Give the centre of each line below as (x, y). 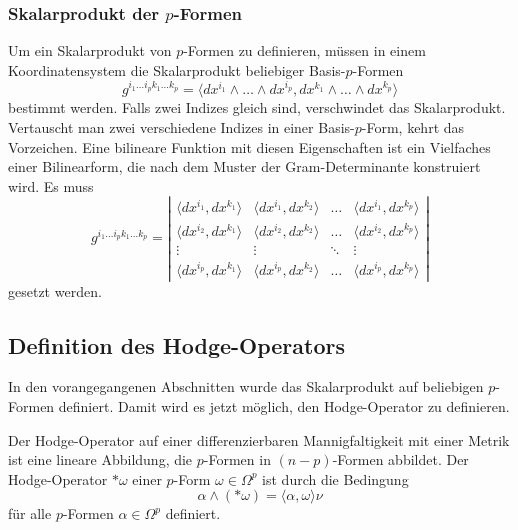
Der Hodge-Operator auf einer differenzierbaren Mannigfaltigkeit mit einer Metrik (259, 439)
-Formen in (237, 459)
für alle (30, 513)
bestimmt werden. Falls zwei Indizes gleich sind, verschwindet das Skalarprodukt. (257, 107)
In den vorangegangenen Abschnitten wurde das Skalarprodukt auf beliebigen (246, 386)
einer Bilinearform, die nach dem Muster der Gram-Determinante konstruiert (244, 166)
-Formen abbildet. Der (400, 459)
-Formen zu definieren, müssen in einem (304, 50)
